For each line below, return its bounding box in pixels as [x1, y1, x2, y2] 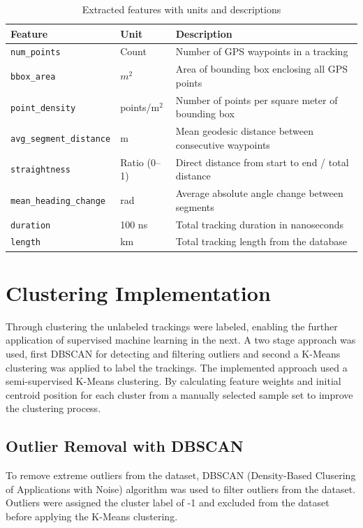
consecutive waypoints [175, 137, 270, 152]
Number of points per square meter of [175, 92, 338, 107]
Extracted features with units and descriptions [82, 2, 281, 16]
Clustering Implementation [6, 278, 271, 307]
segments [175, 199, 214, 214]
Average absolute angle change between [175, 186, 343, 200]
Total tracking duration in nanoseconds [175, 217, 343, 231]
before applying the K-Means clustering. [6, 508, 178, 523]
